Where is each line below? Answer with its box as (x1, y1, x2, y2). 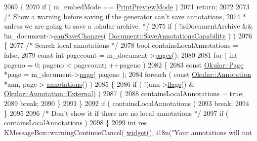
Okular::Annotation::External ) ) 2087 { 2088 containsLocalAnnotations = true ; (4, 88, 244, 99)
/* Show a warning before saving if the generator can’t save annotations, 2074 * (4, 11, 246, 21)
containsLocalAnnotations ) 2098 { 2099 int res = (4, 117, 155, 128)
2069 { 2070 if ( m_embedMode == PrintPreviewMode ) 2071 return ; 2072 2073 (4, 1, 250, 11)
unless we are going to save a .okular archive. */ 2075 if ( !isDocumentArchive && (4, 21, 253, 31)
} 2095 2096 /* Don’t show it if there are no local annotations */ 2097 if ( (4, 107, 229, 118)
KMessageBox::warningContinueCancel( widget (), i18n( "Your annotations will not (4, 127, 252, 137)
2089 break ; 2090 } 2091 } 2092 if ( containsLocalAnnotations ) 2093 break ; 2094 (4, 98, 249, 108)
